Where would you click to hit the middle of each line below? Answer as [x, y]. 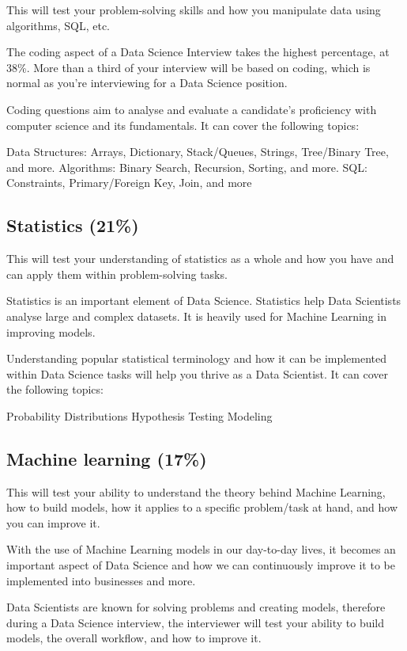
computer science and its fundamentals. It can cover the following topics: [183, 125]
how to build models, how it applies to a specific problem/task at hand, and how [202, 507]
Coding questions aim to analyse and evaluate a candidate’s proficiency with [192, 109]
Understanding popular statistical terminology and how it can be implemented [197, 358]
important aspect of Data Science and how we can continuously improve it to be [201, 565]
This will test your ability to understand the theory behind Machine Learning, [196, 491]
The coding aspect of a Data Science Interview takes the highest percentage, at [198, 52]
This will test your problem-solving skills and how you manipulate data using [194, 10]
